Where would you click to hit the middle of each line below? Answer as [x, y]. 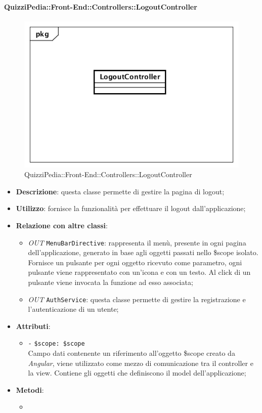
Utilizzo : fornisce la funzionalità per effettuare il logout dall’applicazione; [131, 208]
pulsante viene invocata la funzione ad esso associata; [111, 282]
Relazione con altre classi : [62, 225]
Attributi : [33, 326]
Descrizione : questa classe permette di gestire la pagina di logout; [120, 191]
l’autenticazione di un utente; [73, 309]
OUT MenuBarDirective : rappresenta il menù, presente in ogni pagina [137, 242]
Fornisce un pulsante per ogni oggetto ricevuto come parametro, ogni [135, 262]
